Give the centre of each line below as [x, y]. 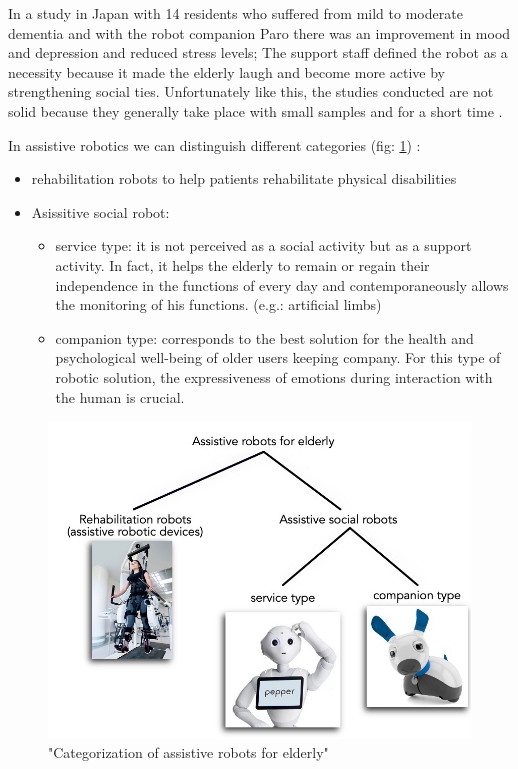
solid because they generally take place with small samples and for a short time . [255, 110]
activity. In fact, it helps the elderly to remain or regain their [242, 264]
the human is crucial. [120, 396]
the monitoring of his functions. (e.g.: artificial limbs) [218, 304]
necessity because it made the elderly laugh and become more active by [226, 71]
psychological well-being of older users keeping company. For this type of [278, 357]
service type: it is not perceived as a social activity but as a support [263, 245]
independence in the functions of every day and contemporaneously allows [282, 284]
